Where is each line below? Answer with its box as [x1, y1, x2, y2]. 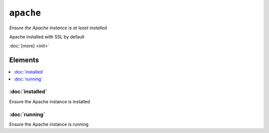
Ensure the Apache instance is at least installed [9, 25, 107, 31]
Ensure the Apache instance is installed [9, 98, 90, 104]
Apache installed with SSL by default [9, 34, 85, 40]
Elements [9, 56, 39, 65]
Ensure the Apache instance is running [9, 121, 89, 127]
